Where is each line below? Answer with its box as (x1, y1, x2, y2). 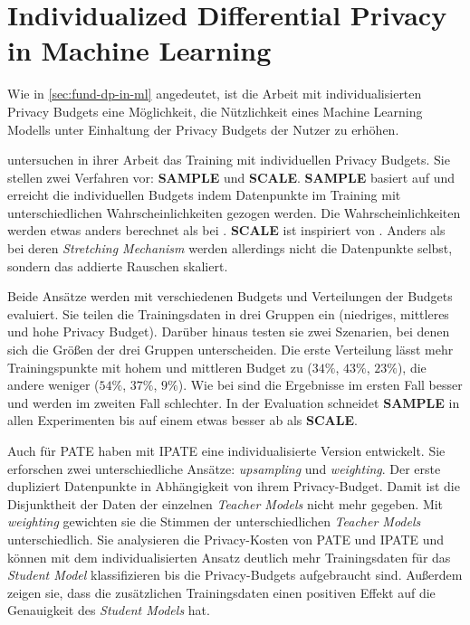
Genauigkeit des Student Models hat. (7, 601, 210, 620)
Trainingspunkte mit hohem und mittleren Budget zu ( (7, 357, 312, 376)
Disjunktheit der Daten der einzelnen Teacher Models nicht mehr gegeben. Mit (7, 494, 444, 513)
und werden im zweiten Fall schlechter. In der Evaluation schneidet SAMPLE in (7, 393, 460, 412)
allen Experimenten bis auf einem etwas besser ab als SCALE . (7, 411, 358, 430)
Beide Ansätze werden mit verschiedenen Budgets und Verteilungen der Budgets (7, 287, 453, 306)
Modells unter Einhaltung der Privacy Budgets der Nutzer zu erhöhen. (7, 119, 399, 138)
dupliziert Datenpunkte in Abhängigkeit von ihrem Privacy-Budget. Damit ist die (7, 477, 460, 496)
